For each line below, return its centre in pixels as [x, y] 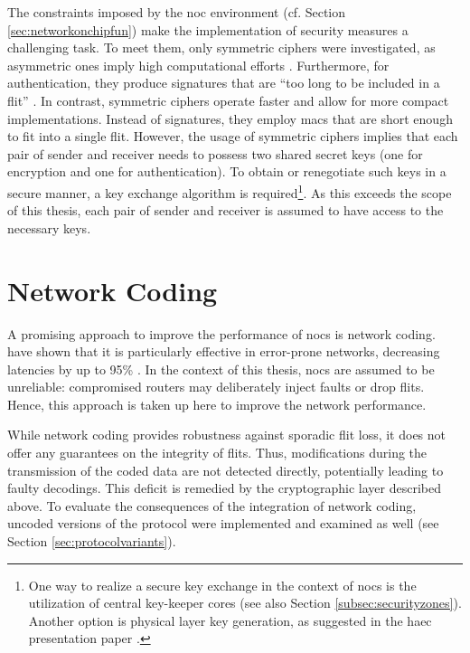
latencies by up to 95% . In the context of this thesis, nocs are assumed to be [221, 369]
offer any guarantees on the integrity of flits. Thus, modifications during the [217, 453]
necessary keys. [49, 227]
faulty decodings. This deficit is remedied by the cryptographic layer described [225, 488]
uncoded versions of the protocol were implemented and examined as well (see [223, 523]
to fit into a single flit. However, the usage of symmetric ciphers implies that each [233, 136]
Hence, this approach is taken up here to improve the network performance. [217, 404]
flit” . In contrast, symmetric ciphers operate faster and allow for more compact [228, 100]
